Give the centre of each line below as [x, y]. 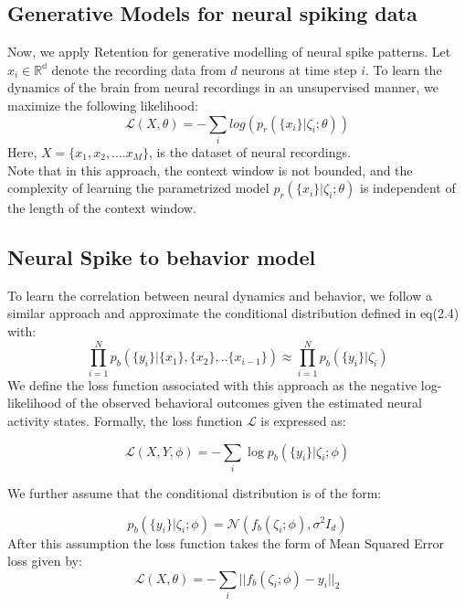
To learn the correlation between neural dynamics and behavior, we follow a [220, 295]
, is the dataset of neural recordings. [250, 151]
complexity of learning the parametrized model [138, 188]
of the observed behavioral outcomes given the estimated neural [243, 403]
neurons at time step [299, 69]
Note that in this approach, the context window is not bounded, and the [210, 170]
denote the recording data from [139, 69]
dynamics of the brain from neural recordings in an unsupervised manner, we [223, 87]
